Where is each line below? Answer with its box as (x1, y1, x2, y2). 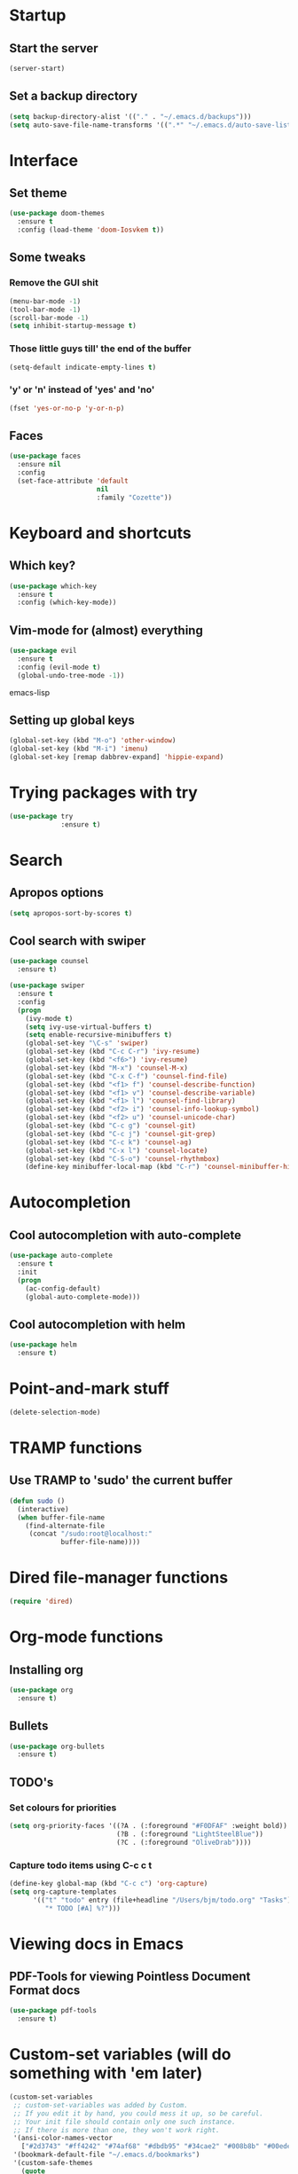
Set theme (9, 185, 67, 200)
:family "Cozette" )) (96, 493, 173, 502)
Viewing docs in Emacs (9, 1934, 184, 1954)
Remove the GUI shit (9, 277, 99, 289)
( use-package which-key (9, 582, 98, 591)
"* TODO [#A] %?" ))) (44, 1903, 122, 1912)
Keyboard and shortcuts (9, 522, 192, 543)
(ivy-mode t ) (25, 1014, 74, 1023)
